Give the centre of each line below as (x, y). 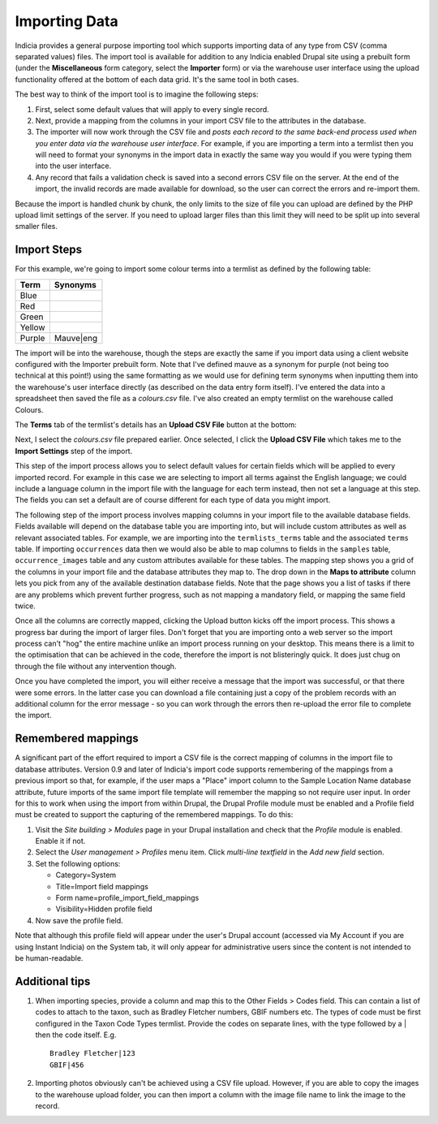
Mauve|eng (76, 338)
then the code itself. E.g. (76, 1035)
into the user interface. (73, 166)
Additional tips (53, 981)
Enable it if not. (60, 841)
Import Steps (49, 250)
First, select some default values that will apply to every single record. (152, 109)
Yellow (32, 327)
